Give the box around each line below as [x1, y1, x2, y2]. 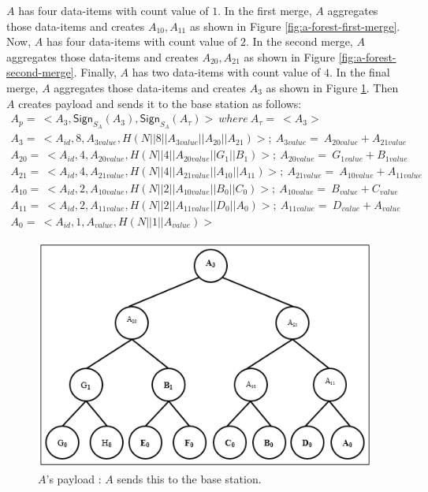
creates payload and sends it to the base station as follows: [18, 95, 302, 111]
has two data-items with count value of [132, 64, 321, 80]
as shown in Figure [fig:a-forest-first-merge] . [189, 17, 400, 34]
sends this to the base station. [117, 470, 262, 486]
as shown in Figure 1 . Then [266, 79, 399, 95]
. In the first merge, [218, 2, 312, 18]
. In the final [329, 64, 390, 80]
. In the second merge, [245, 33, 353, 50]
